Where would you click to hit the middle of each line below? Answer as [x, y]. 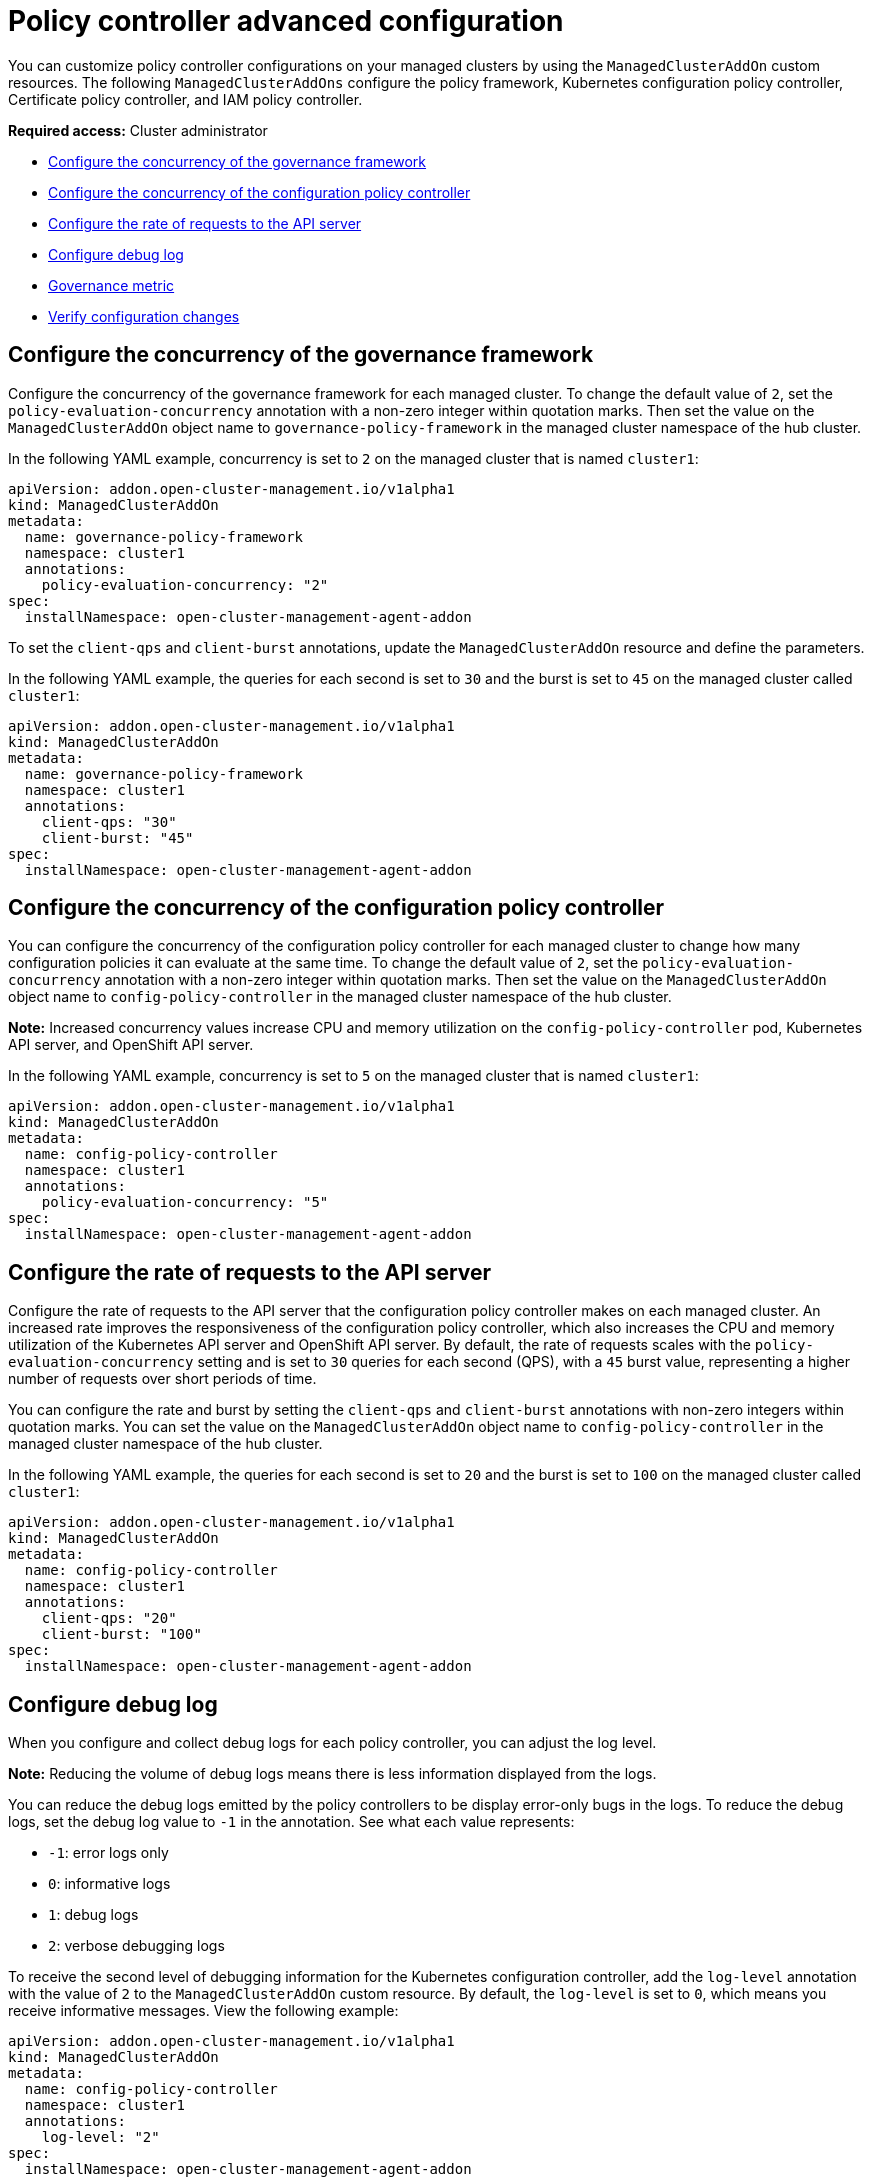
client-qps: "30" [109, 821]
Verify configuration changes [144, 316]
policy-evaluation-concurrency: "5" [185, 1202]
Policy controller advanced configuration [286, 21]
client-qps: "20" [109, 1618]
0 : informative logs [109, 1884]
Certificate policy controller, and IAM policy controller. [185, 99]
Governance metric [111, 285]
